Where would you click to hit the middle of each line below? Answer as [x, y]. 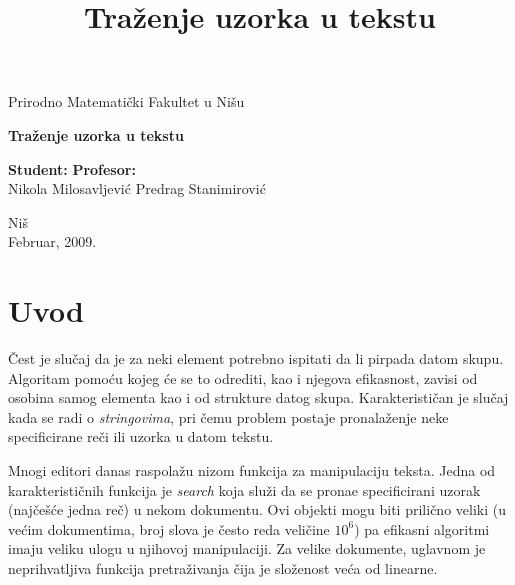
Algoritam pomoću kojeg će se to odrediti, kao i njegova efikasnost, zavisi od [243, 377]
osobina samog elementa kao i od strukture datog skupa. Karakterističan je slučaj [258, 397]
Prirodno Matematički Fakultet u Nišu [126, 101]
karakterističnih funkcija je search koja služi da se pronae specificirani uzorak [244, 489]
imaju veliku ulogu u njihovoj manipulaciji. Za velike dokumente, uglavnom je [247, 548]
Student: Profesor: [72, 168]
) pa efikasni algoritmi [422, 528]
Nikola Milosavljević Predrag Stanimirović [137, 188]
